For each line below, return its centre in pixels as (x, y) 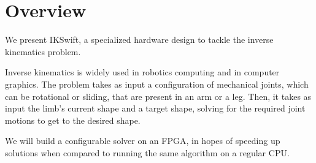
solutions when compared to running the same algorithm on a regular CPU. (147, 152)
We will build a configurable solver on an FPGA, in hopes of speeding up (143, 141)
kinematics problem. (43, 51)
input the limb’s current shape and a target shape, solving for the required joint (155, 108)
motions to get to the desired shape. (73, 120)
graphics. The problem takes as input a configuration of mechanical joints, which (157, 84)
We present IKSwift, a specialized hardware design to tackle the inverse (139, 40)
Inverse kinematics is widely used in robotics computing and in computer (142, 72)
